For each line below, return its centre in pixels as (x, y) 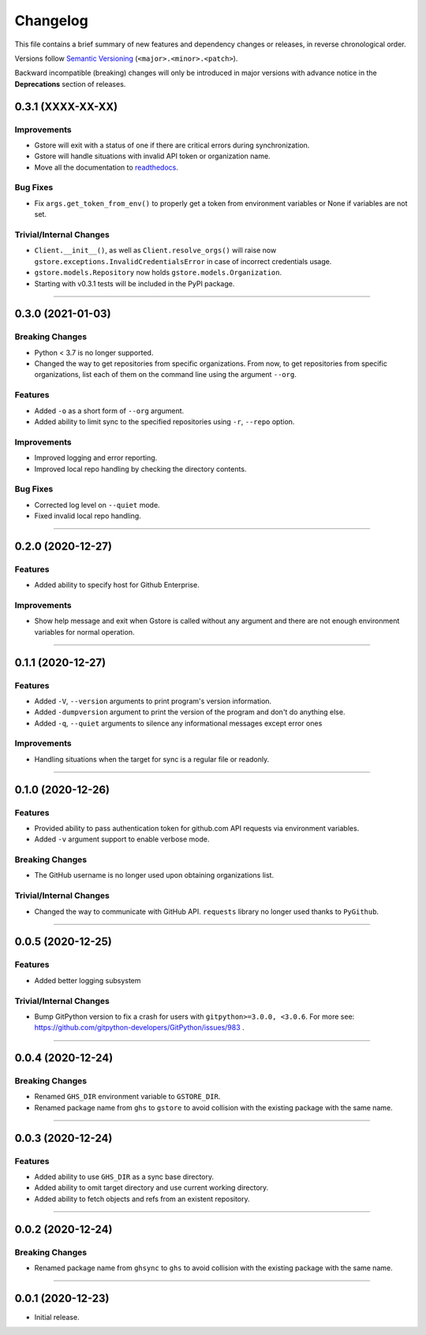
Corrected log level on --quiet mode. (97, 505)
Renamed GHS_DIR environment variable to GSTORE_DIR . (127, 1097)
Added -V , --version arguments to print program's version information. (153, 701)
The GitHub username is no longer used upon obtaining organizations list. (154, 875)
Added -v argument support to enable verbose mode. (122, 839)
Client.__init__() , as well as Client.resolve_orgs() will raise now (155, 250)
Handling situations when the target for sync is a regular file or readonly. (152, 759)
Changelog (51, 21)
